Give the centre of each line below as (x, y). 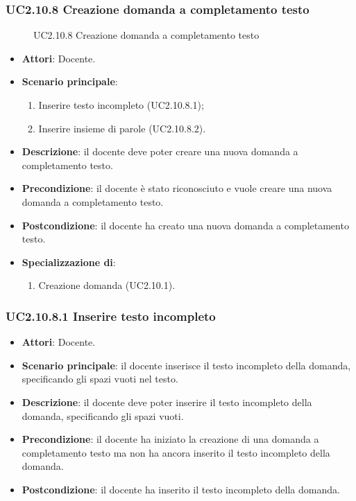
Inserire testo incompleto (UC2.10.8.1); (121, 105)
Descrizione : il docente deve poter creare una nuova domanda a (160, 151)
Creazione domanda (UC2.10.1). (107, 285)
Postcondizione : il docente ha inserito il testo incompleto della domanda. (181, 489)
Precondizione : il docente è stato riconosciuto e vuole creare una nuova (177, 188)
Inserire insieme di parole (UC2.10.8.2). (122, 128)
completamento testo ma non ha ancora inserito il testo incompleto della (176, 452)
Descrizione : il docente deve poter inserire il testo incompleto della (167, 402)
